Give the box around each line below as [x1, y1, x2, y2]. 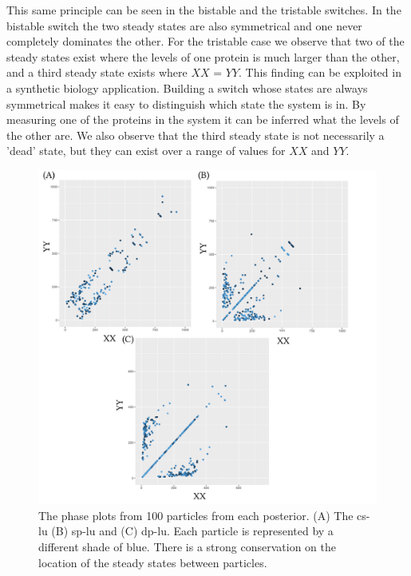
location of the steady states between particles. [38, 554, 267, 570]
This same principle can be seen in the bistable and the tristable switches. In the [6, 2, 401, 18]
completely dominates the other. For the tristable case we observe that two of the [6, 33, 405, 50]
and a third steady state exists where [6, 64, 188, 81]
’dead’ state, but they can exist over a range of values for [6, 142, 286, 159]
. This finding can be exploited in [239, 64, 401, 81]
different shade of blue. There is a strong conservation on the [38, 538, 337, 554]
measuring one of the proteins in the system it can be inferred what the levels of [6, 111, 399, 128]
